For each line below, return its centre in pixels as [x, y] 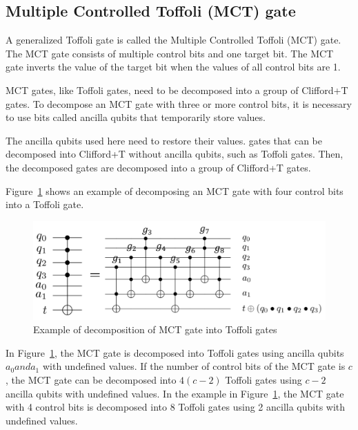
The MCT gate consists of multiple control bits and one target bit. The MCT [170, 53]
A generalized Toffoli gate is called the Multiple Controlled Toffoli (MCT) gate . [173, 40]
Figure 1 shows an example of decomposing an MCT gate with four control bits [175, 190]
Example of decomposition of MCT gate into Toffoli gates [155, 329]
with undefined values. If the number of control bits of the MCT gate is [194, 366]
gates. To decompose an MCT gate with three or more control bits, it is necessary [179, 103]
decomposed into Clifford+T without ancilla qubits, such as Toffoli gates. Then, [175, 154]
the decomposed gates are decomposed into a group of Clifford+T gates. [158, 167]
